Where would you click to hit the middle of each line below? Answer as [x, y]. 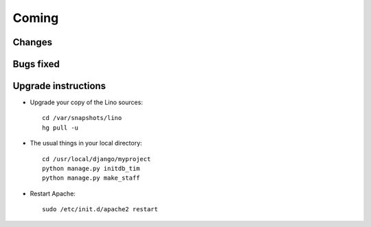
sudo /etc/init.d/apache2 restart [100, 210]
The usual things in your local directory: [86, 143]
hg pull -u [60, 128]
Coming [36, 18]
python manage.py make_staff [91, 178]
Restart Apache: [53, 193]
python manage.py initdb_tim [91, 169]
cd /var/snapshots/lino [82, 118]
